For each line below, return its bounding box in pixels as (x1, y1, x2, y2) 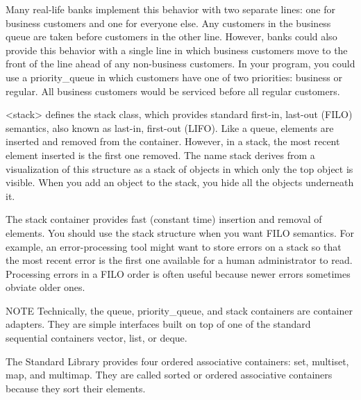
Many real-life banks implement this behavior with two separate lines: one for (6, 2, 335, 16)
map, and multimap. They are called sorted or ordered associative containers (6, 367, 333, 382)
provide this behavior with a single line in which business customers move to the (6, 42, 348, 57)
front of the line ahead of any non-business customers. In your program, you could (6, 56, 355, 71)
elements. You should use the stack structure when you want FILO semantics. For (6, 225, 355, 240)
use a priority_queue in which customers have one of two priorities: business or (6, 69, 342, 84)
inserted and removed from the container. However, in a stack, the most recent (6, 134, 340, 149)
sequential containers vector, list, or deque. (6, 331, 187, 345)
